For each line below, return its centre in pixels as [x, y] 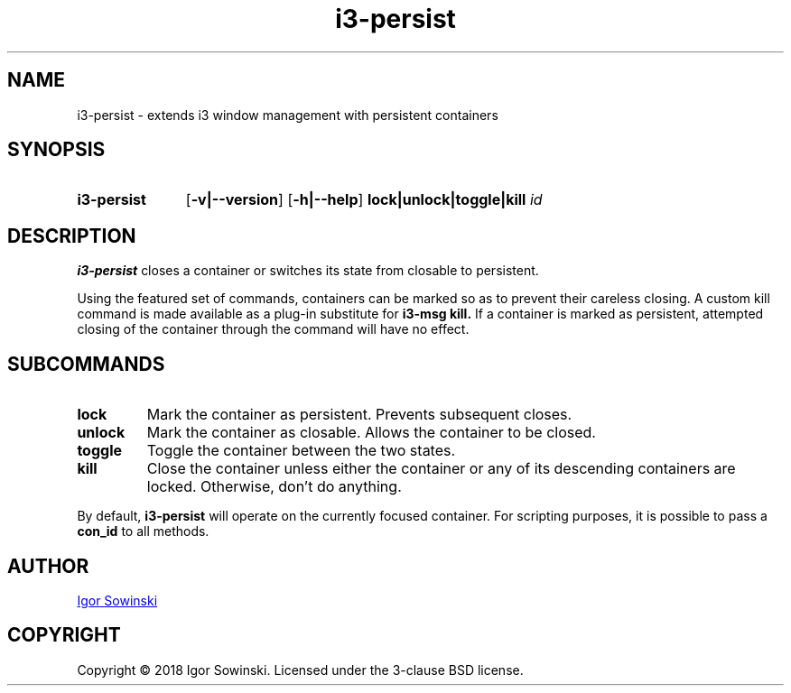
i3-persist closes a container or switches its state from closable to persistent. [308, 271]
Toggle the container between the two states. [301, 451]
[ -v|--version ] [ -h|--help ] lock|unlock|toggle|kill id [364, 200]
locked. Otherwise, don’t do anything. [274, 487]
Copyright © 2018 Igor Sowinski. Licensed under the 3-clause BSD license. [300, 670]
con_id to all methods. [143, 531]
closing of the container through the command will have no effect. [273, 329]
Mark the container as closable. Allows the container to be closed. [371, 433]
